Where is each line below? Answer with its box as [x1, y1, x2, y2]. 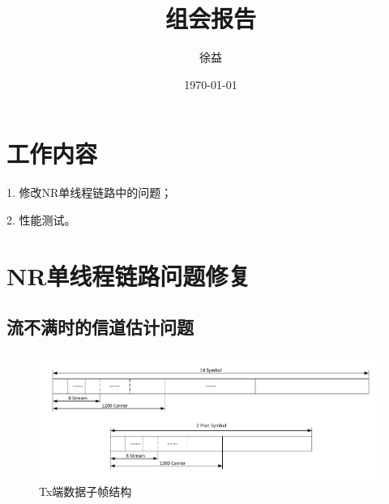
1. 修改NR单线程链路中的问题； [6, 184, 173, 201]
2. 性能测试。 [6, 211, 76, 228]
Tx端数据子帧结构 [39, 482, 132, 499]
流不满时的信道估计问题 [6, 314, 194, 340]
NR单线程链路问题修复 [6, 258, 251, 292]
